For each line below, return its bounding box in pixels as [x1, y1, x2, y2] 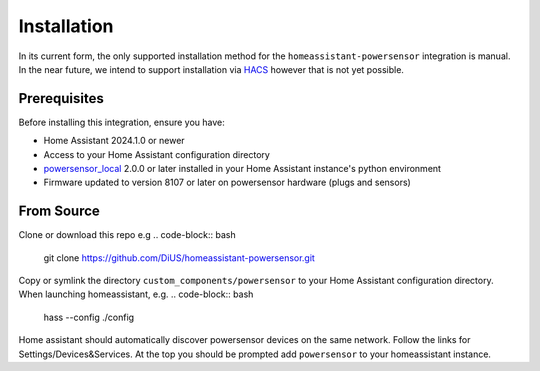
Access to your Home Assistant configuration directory [43, 148, 270, 160]
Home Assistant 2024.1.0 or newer [43, 135, 185, 147]
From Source [18, 203, 100, 220]
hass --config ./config [43, 311, 135, 323]
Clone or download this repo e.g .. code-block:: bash [18, 229, 236, 241]
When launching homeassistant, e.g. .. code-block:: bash [18, 288, 254, 300]
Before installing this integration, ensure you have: [18, 116, 225, 128]
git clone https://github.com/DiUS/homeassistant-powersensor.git [43, 251, 315, 264]
